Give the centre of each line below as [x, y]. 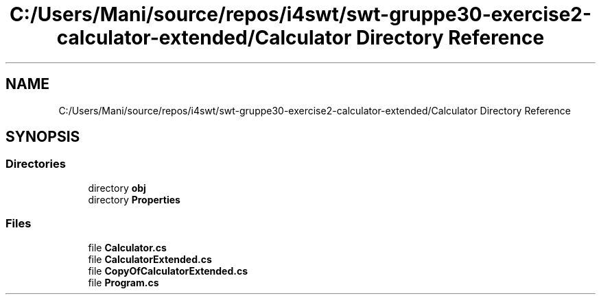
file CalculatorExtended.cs [150, 259]
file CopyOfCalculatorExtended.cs [168, 271]
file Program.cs [123, 282]
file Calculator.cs [127, 247]
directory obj [117, 188]
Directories [36, 164]
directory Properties [134, 199]
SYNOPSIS [43, 137]
